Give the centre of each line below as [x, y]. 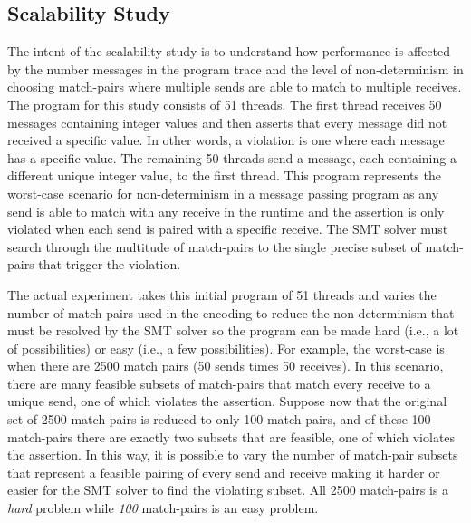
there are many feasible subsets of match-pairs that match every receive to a [219, 383]
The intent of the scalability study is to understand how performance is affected [229, 51]
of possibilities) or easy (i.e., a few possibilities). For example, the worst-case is [226, 348]
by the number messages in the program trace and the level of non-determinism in [235, 68]
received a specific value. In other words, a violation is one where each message [226, 140]
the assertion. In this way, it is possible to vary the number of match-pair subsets [233, 455]
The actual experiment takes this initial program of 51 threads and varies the [222, 294]
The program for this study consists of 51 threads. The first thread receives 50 [225, 104]
